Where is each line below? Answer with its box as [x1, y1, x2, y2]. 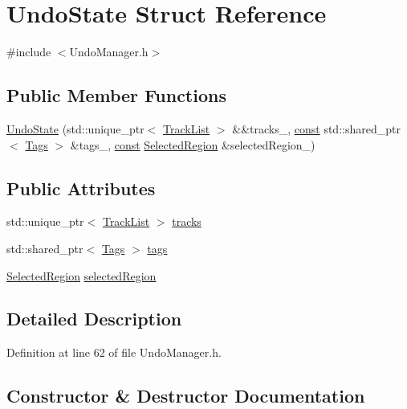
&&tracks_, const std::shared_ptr [232, 120, 401, 137]
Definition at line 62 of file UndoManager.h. [6, 344, 222, 361]
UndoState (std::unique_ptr [6, 120, 144, 137]
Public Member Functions [6, 83, 226, 108]
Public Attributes [6, 175, 156, 200]
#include [6, 43, 51, 60]
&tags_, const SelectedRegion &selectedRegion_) [70, 136, 315, 153]
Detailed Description [6, 306, 182, 331]
